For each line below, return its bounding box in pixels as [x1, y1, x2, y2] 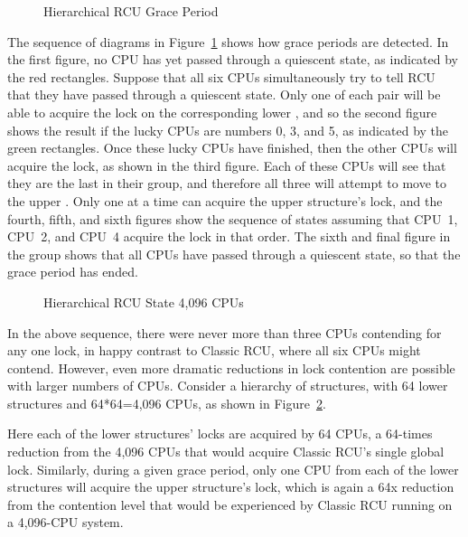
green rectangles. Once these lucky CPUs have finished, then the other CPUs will [7, 138, 457, 157]
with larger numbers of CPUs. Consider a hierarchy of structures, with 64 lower [7, 376, 448, 395]
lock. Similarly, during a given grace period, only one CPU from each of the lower [7, 459, 459, 478]
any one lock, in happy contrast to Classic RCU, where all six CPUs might [7, 341, 421, 360]
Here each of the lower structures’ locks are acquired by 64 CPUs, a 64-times [7, 424, 433, 443]
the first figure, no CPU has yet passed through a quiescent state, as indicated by [7, 50, 458, 69]
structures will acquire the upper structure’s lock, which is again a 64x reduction [7, 477, 454, 496]
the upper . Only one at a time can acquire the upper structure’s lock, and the [7, 191, 443, 210]
